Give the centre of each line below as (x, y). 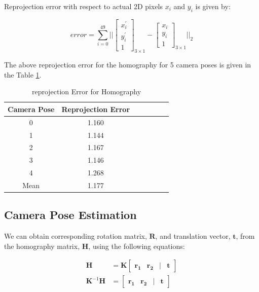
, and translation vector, (193, 236)
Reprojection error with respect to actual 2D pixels (84, 6)
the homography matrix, (42, 246)
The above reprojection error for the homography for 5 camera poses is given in (128, 65)
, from (245, 236)
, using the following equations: (137, 246)
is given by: (213, 6)
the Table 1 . (23, 74)
